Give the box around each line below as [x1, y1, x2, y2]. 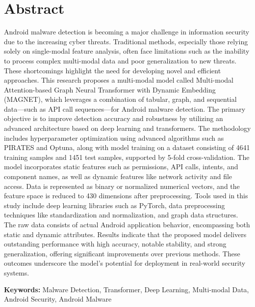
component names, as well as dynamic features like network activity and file [4, 171, 232, 182]
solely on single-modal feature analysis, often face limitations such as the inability [4, 46, 250, 56]
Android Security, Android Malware [4, 294, 112, 304]
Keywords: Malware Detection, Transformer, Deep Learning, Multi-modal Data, [4, 284, 249, 294]
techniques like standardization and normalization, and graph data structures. [4, 210, 238, 220]
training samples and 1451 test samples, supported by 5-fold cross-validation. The [4, 152, 250, 162]
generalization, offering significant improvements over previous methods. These [4, 248, 240, 258]
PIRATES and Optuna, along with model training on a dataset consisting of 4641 [4, 142, 250, 153]
